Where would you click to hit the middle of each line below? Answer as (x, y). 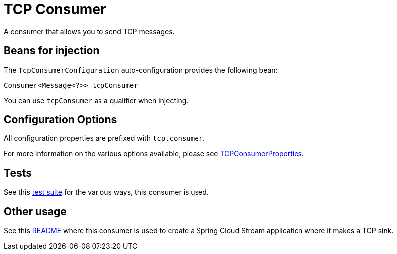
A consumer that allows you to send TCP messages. (89, 31)
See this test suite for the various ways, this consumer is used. (106, 192)
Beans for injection (52, 51)
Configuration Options (61, 120)
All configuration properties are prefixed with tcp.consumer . (105, 138)
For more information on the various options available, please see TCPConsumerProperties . (154, 154)
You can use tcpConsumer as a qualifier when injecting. (96, 100)
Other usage (35, 211)
